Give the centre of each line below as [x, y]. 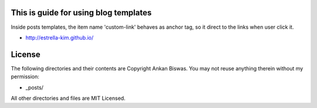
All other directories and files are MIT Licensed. [68, 98]
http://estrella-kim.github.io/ [60, 38]
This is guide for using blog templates [81, 13]
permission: [25, 77]
